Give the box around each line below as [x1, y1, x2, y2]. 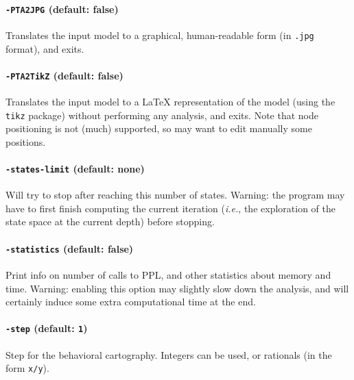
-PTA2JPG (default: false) [5, 1, 119, 16]
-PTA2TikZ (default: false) [5, 68, 123, 82]
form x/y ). [5, 361, 49, 375]
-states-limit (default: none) [5, 162, 145, 175]
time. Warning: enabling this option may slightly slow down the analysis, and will [5, 281, 349, 295]
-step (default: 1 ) [5, 321, 88, 335]
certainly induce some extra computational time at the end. [5, 294, 256, 309]
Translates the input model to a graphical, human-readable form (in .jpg [5, 27, 314, 42]
